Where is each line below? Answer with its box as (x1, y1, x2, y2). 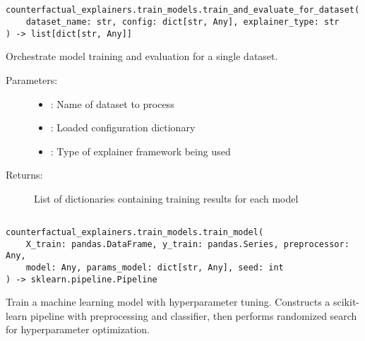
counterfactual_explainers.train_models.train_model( (6, 227, 264, 237)
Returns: (6, 167, 43, 182)
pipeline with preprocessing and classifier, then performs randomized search (30, 308, 357, 323)
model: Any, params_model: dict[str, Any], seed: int (25, 262, 284, 273)
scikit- (333, 294, 359, 309)
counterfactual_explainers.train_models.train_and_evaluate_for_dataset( (6, 5, 360, 16)
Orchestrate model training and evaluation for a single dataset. (6, 49, 278, 64)
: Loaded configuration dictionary (50, 120, 196, 135)
